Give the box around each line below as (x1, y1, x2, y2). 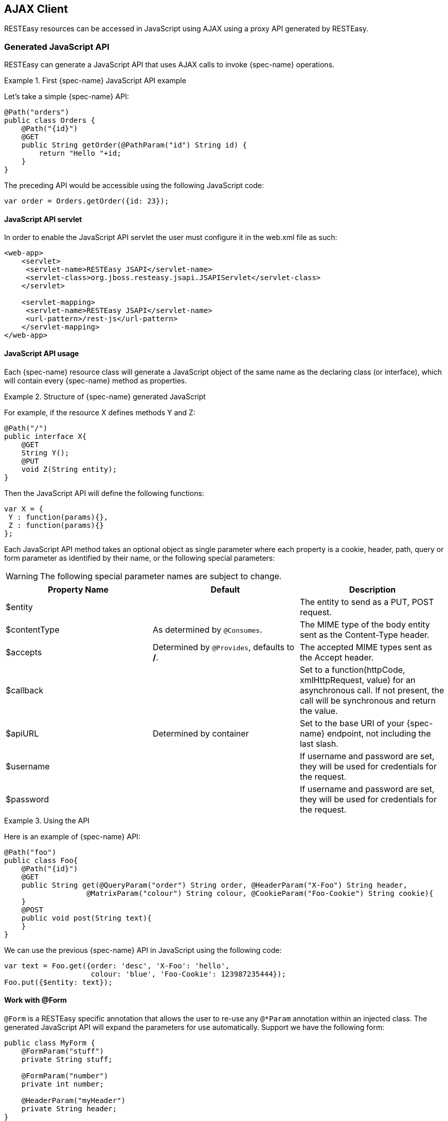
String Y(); (21, 448, 69, 457)
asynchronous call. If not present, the (299, 685, 444, 695)
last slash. (299, 738, 338, 749)
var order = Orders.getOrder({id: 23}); (4, 197, 169, 206)
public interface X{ (4, 432, 87, 440)
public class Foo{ (4, 856, 78, 865)
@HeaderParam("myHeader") (21, 1096, 126, 1105)
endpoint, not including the (327, 728, 431, 739)
